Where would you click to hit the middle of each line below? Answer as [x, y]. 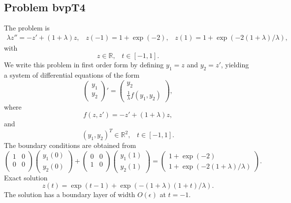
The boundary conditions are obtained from [70, 145]
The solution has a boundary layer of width [70, 194]
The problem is [27, 28]
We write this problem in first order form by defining [84, 65]
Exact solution [26, 177]
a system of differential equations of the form [72, 75]
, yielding [235, 65]
